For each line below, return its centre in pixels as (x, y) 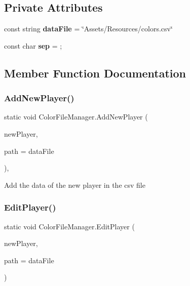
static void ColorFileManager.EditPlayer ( (69, 226)
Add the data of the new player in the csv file (75, 185)
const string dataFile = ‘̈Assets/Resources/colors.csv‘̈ (88, 29)
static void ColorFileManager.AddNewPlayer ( (76, 117)
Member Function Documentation (95, 73)
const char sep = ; (33, 45)
